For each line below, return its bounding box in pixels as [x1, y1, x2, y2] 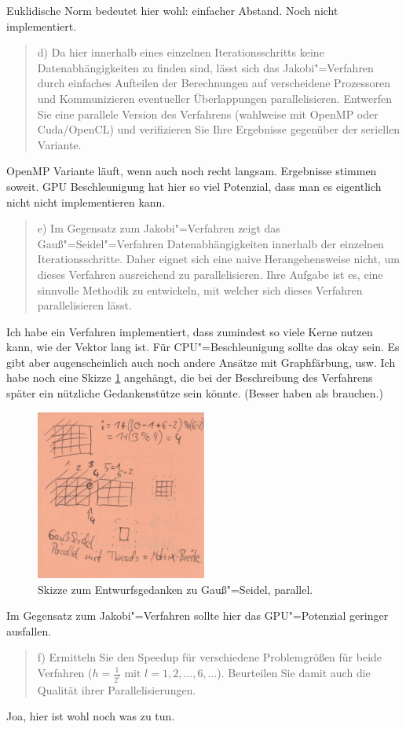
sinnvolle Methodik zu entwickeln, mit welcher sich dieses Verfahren [37, 281, 363, 298]
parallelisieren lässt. [37, 297, 132, 313]
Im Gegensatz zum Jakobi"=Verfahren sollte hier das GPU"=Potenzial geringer [6, 607, 389, 624]
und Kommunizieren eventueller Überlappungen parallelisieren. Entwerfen [37, 90, 393, 106]
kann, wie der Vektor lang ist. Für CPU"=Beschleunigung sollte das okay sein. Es [6, 339, 400, 355]
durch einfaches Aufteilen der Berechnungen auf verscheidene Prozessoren [37, 75, 391, 91]
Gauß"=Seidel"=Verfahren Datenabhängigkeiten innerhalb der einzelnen [37, 235, 384, 251]
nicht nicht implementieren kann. [6, 193, 166, 210]
